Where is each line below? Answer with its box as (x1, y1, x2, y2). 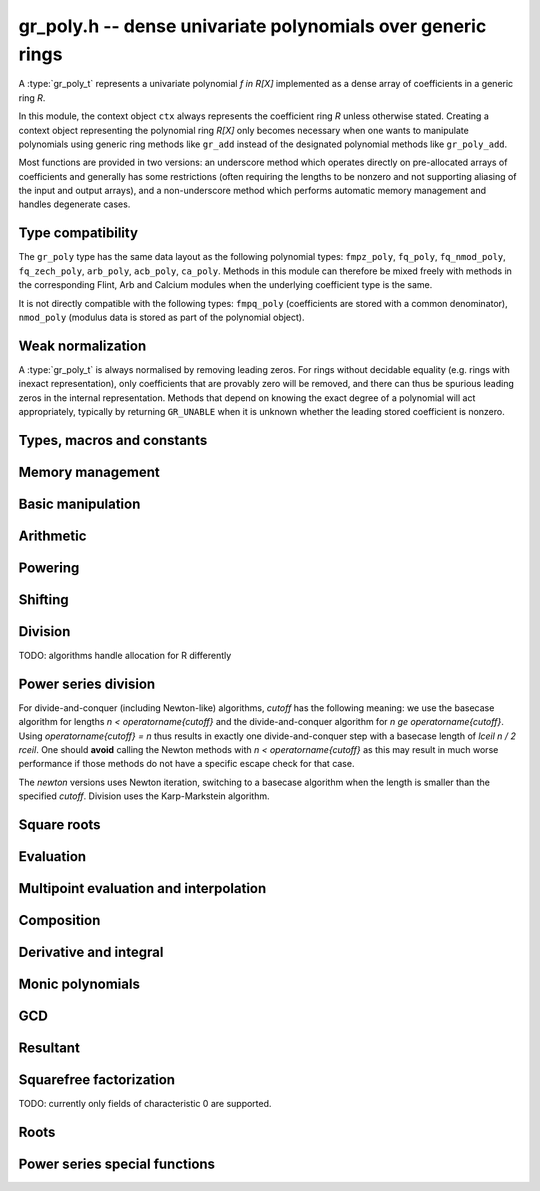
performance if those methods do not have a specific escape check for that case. (18, 758, 355, 770)
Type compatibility (18, 225, 139, 242)
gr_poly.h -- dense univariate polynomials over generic (18, 15, 487, 37)
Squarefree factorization (18, 1071, 175, 1089)
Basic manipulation (18, 495, 141, 512)
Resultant (18, 1040, 80, 1057)
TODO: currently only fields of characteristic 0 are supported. (18, 1098, 272, 1110)
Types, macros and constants (18, 431, 208, 449)
